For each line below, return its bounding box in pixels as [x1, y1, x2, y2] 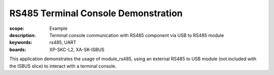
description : [9, 32, 36, 38]
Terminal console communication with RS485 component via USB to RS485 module [49, 32, 224, 38]
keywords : [9, 40, 32, 46]
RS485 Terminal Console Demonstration [9, 8, 183, 19]
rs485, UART [49, 40, 77, 46]
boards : [9, 46, 26, 53]
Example [49, 25, 68, 31]
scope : [9, 25, 25, 31]
